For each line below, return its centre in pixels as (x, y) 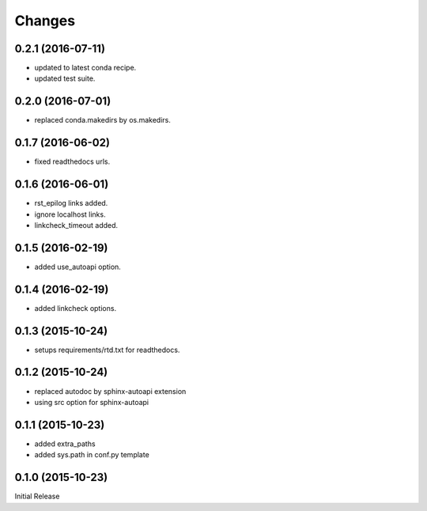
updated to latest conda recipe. (85, 68)
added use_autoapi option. (78, 267)
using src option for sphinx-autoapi (92, 402)
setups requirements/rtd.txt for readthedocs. (107, 350)
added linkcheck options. (76, 308)
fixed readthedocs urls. (72, 161)
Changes (45, 21)
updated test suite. (65, 78)
